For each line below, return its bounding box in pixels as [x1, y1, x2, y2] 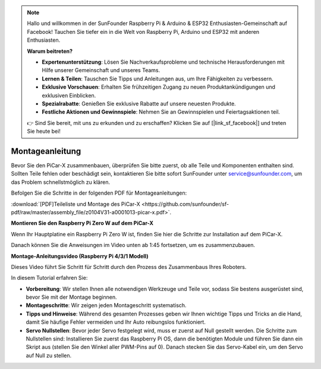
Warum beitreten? [27, 48, 73, 55]
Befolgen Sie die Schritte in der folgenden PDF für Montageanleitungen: [11, 189, 187, 196]
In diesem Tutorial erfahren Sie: [11, 274, 88, 282]
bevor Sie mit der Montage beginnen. [26, 293, 117, 301]
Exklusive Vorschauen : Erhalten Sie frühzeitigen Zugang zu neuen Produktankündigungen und [42, 83, 276, 90]
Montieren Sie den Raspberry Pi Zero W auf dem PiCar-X [11, 220, 154, 227]
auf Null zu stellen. [26, 352, 71, 359]
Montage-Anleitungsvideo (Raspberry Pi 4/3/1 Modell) [11, 252, 149, 259]
